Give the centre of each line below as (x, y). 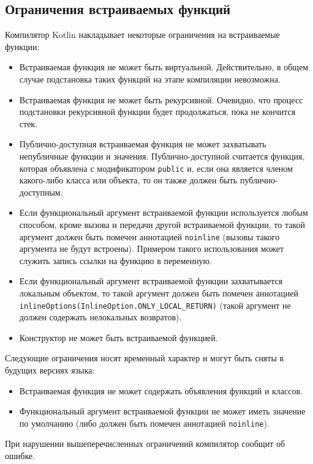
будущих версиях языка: (50, 370)
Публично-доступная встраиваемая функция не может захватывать (143, 144)
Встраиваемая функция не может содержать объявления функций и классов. (161, 390)
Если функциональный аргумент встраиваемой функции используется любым (164, 212)
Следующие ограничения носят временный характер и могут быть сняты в (145, 358)
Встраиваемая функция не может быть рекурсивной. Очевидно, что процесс (161, 99)
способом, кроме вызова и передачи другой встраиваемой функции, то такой (162, 224)
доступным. (41, 192)
